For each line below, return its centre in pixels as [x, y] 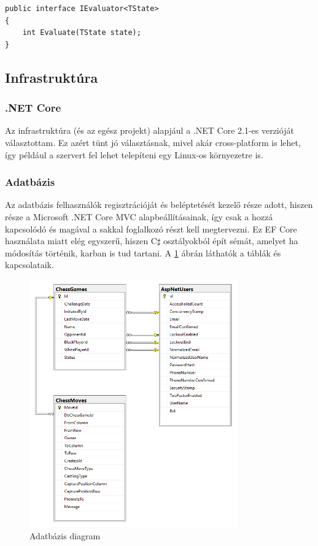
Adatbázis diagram [65, 535]
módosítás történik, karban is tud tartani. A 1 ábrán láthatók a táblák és [143, 252]
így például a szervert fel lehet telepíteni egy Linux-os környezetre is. [134, 154]
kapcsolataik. [29, 265]
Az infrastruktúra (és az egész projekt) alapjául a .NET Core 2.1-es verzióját [149, 130]
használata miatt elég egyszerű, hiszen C [81, 241]
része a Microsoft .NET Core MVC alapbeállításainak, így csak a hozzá [139, 216]
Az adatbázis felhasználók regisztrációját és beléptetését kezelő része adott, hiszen [159, 205]
